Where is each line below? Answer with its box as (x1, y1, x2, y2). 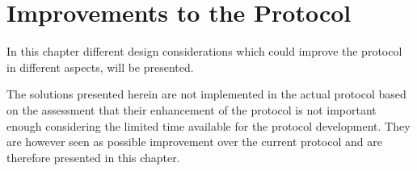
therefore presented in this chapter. (6, 148, 180, 165)
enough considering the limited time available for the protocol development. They (6, 117, 411, 134)
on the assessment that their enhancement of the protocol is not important (6, 101, 377, 118)
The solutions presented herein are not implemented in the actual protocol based (6, 85, 406, 102)
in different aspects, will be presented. (6, 58, 194, 75)
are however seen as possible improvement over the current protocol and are (6, 133, 382, 150)
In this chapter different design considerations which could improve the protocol (6, 43, 402, 60)
